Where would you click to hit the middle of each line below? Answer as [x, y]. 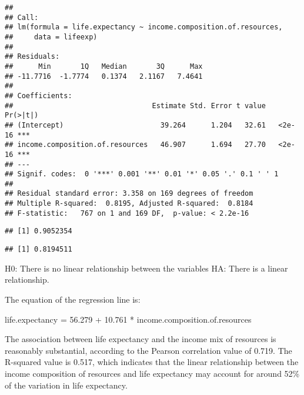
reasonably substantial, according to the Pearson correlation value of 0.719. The [148, 350]
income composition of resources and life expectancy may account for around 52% [152, 373]
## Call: [22, 17]
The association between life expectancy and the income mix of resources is [141, 339]
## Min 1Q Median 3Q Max [104, 66]
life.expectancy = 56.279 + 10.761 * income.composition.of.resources [128, 319]
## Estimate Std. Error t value [135, 106]
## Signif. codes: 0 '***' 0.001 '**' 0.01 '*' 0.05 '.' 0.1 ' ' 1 [142, 174]
